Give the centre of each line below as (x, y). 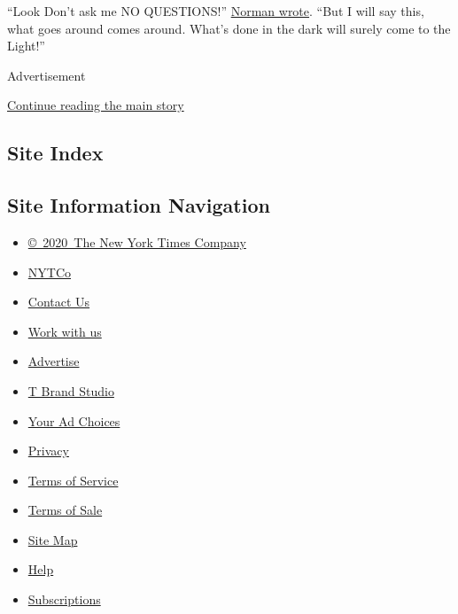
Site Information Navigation (139, 205)
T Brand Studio (71, 390)
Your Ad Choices (74, 420)
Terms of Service (73, 480)
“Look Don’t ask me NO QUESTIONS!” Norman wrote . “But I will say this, (216, 11)
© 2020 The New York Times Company (137, 241)
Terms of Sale (65, 510)
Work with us (65, 331)
